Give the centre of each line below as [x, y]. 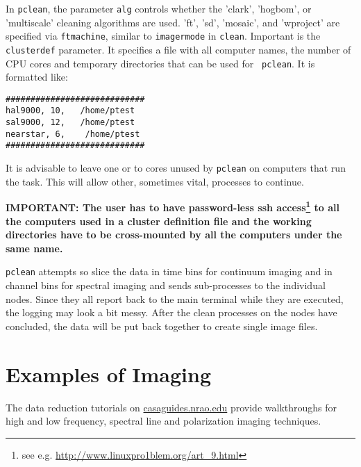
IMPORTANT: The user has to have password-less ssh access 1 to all [173, 206]
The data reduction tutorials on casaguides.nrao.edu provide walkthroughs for [171, 407]
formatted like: [37, 77]
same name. [34, 248]
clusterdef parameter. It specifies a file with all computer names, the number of [178, 49]
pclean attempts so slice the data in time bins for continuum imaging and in [169, 271]
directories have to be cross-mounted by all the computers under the [174, 235]
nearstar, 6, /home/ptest [73, 134]
